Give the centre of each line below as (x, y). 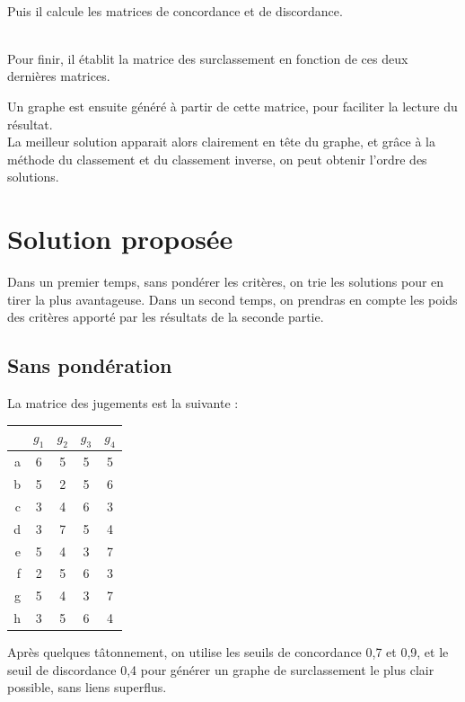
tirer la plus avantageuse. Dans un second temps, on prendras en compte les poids (232, 299)
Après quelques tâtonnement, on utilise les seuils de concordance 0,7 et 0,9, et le (228, 652)
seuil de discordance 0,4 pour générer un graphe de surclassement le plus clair (221, 669)
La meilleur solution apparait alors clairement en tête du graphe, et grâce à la (221, 142)
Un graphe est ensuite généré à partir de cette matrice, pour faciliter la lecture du (232, 106)
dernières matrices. (59, 76)
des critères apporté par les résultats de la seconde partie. (166, 317)
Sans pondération (90, 365)
